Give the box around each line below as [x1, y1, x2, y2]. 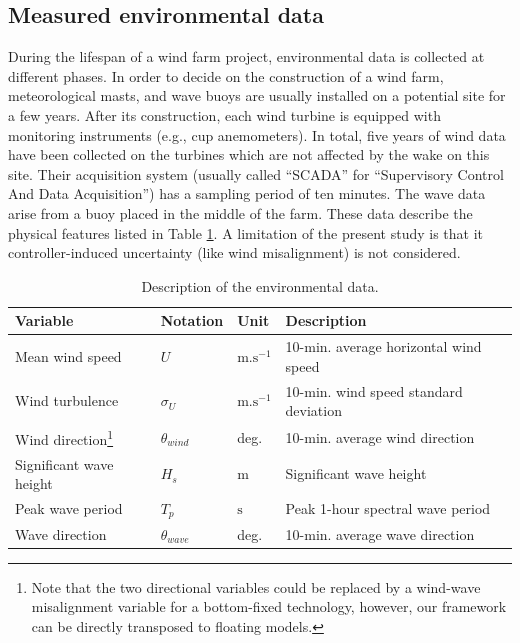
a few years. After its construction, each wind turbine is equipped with [8, 104, 441, 125]
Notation [160, 310, 224, 331]
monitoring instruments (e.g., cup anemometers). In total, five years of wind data [8, 124, 506, 145]
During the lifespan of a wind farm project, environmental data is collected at [8, 46, 485, 67]
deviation [285, 400, 342, 421]
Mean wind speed [15, 345, 122, 366]
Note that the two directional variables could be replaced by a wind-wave [31, 576, 481, 597]
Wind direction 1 [15, 426, 114, 449]
